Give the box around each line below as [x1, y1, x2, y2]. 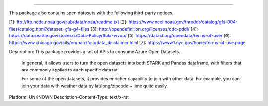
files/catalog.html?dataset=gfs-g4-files [9, 26, 90, 32]
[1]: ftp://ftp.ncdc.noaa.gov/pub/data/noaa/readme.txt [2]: [9, 19, 128, 25]
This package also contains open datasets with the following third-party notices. [9, 10, 174, 16]
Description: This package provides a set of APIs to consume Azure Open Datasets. [9, 48, 181, 54]
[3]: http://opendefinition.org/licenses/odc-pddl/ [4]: [90, 26, 198, 32]
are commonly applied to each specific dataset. [21, 67, 119, 72]
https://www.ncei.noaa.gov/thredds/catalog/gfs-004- [128, 19, 238, 25]
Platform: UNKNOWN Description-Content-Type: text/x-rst [9, 94, 129, 100]
